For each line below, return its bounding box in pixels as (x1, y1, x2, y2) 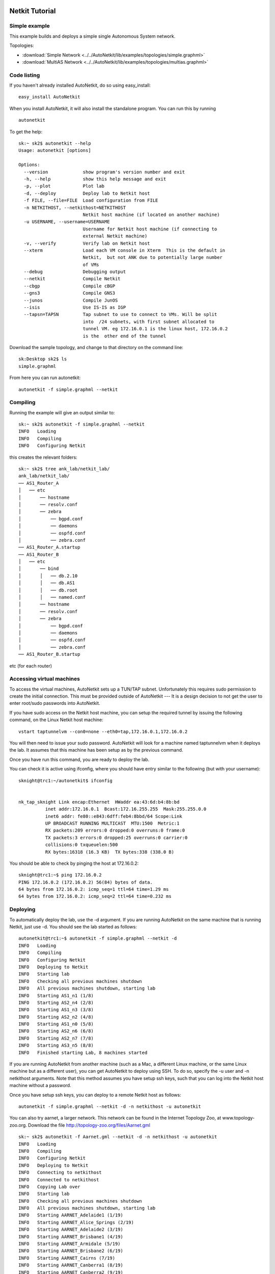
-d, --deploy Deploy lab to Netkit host (23, 190, 150, 196)
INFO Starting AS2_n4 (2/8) (18, 999, 94, 1005)
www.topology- (222, 1115, 255, 1121)
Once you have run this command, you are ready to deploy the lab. (9, 756, 150, 762)
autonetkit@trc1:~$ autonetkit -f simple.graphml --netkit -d (18, 936, 177, 941)
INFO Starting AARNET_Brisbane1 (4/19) (18, 1234, 123, 1239)
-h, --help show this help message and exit (23, 176, 167, 182)
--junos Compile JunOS (23, 297, 118, 303)
